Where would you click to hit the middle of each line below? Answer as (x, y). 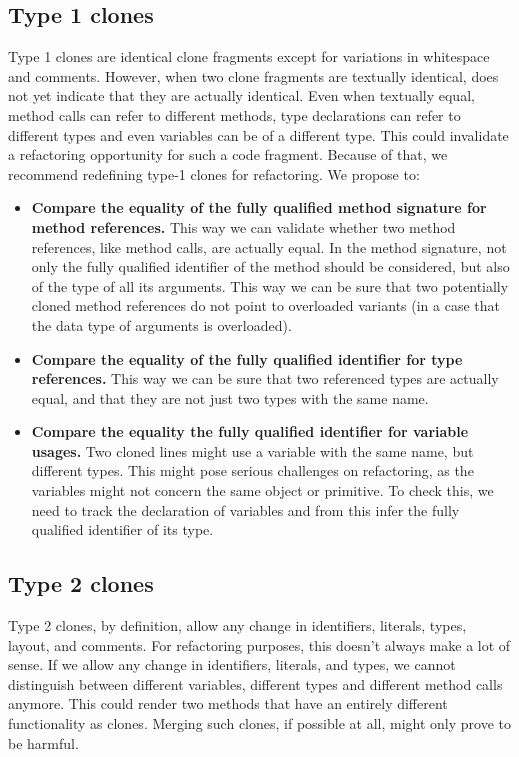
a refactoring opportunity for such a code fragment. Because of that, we (228, 154)
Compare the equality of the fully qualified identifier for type (247, 358)
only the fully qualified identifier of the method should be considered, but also (270, 266)
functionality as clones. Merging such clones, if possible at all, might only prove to (259, 723)
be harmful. (43, 742)
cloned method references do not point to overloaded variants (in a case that (265, 305)
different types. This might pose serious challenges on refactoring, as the (252, 470)
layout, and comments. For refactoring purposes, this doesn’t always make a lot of (259, 644)
